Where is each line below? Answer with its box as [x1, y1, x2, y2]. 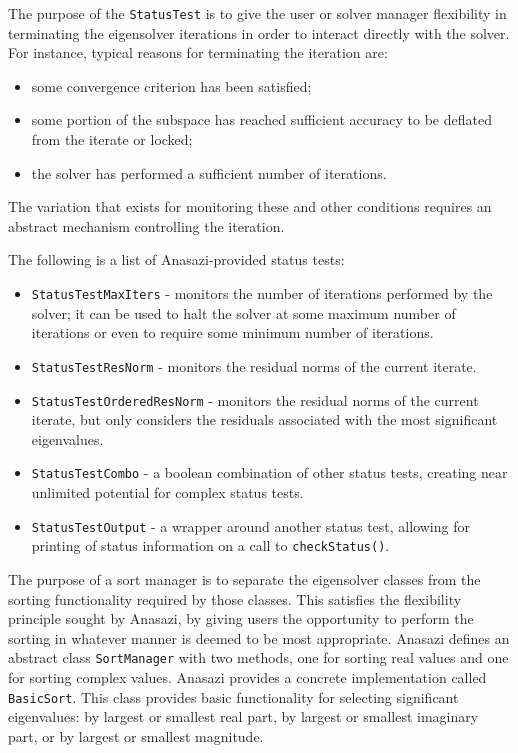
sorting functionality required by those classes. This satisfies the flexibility [8, 588, 462, 609]
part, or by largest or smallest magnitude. [8, 725, 264, 746]
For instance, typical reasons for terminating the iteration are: [8, 42, 388, 63]
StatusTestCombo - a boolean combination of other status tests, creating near [31, 462, 508, 483]
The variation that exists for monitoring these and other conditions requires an [8, 196, 492, 217]
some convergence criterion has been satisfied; [31, 75, 312, 96]
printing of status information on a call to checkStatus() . [31, 535, 390, 556]
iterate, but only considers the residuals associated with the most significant [31, 409, 498, 430]
